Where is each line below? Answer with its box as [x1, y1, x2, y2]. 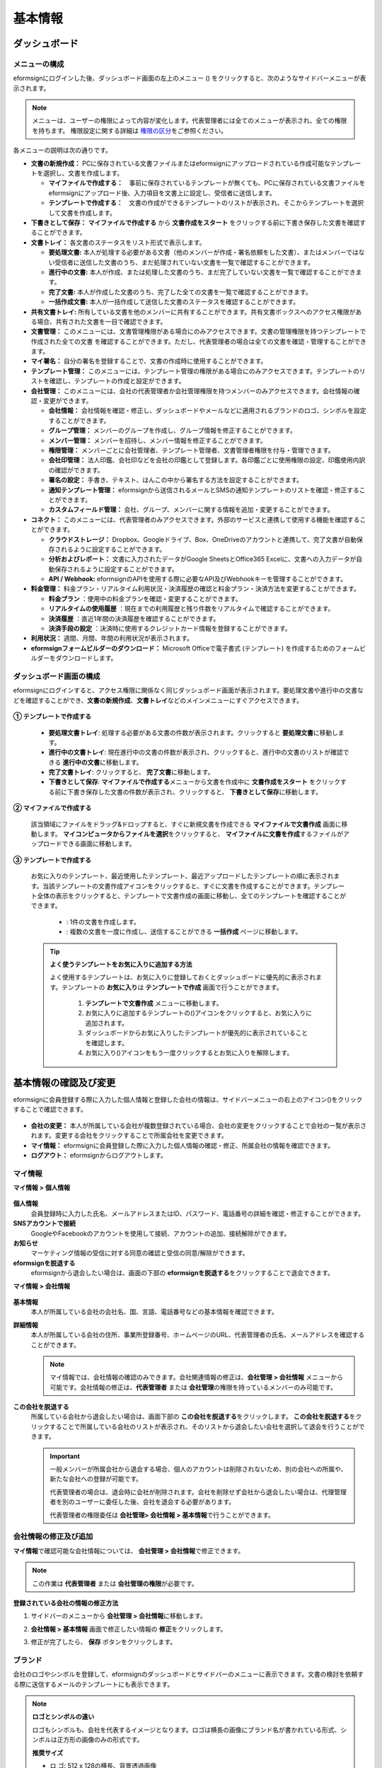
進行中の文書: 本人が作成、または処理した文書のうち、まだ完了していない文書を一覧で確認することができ [48, 267, 357, 276]
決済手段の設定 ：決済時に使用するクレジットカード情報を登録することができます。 [48, 624, 291, 633]
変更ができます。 [42, 397, 93, 405]
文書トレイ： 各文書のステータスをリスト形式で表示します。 [30, 238, 206, 247]
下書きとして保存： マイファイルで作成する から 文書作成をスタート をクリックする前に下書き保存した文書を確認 [30, 219, 360, 226]
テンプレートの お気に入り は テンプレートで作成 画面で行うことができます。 [61, 983, 283, 991]
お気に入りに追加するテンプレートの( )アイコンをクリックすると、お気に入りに [85, 1008, 313, 1018]
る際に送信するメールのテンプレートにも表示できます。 [13, 1680, 174, 1688]
